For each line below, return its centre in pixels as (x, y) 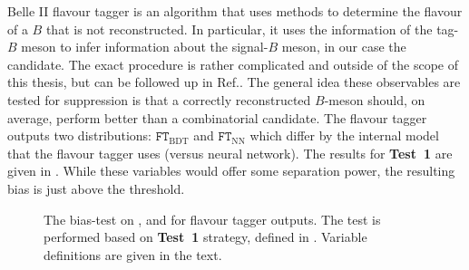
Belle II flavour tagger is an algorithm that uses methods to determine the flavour (235, 11)
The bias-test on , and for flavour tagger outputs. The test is (212, 219)
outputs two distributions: (79, 135)
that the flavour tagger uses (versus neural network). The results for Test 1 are (230, 153)
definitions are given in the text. (133, 254)
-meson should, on (375, 99)
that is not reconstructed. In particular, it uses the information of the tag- (252, 29)
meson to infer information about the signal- (145, 47)
